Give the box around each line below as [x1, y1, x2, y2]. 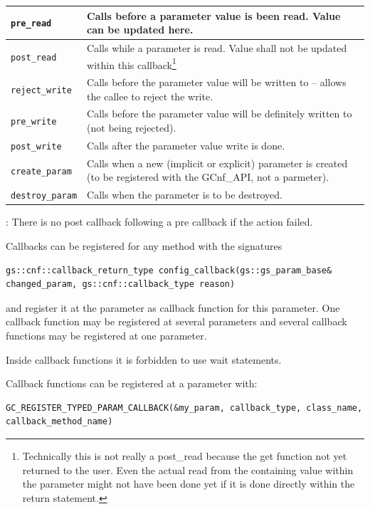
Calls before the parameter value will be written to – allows [87, 75, 347, 90]
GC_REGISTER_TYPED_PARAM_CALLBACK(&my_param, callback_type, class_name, [6, 402, 363, 413]
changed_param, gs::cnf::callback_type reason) [6, 279, 236, 290]
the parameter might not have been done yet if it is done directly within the [22, 476, 355, 491]
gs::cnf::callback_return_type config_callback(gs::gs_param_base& [6, 265, 332, 276]
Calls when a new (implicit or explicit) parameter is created [87, 155, 348, 170]
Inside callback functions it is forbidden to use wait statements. [6, 352, 282, 367]
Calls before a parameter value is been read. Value [87, 8, 341, 23]
